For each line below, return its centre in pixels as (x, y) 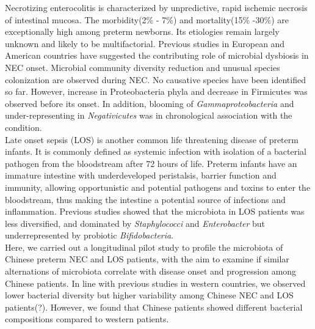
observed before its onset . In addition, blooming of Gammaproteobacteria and (150, 103)
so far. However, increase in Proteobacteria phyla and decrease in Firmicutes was (156, 91)
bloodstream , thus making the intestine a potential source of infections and (145, 199)
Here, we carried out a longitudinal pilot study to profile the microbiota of (144, 247)
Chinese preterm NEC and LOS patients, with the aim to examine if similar (147, 259)
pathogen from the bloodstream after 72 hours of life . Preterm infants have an (151, 163)
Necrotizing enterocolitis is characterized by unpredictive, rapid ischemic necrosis (156, 7)
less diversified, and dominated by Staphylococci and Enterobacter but (135, 223)
